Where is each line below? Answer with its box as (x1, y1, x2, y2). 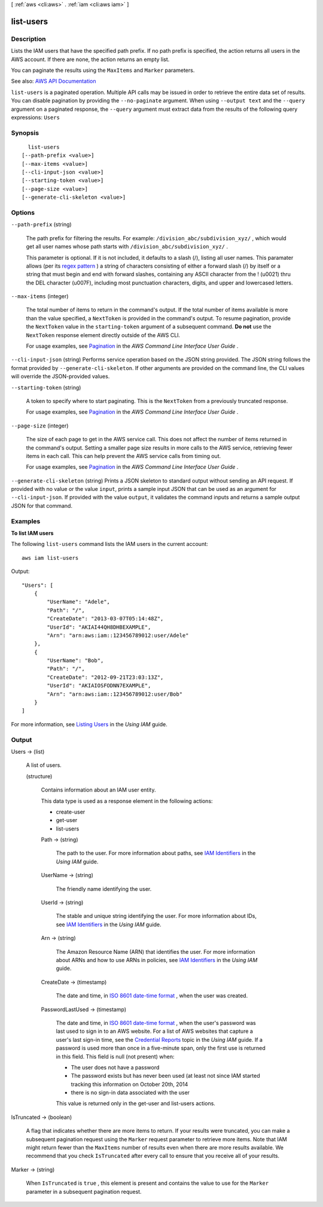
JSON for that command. (11, 502, 73, 509)
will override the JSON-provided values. (11, 373, 110, 380)
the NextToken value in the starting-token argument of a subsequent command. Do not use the (26, 323, 272, 330)
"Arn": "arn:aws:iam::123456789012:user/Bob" (47, 690, 182, 697)
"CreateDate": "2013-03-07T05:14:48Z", (47, 615, 164, 622)
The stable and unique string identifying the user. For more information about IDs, (56, 912, 257, 920)
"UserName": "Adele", (47, 599, 111, 605)
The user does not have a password (71, 1063, 160, 1071)
